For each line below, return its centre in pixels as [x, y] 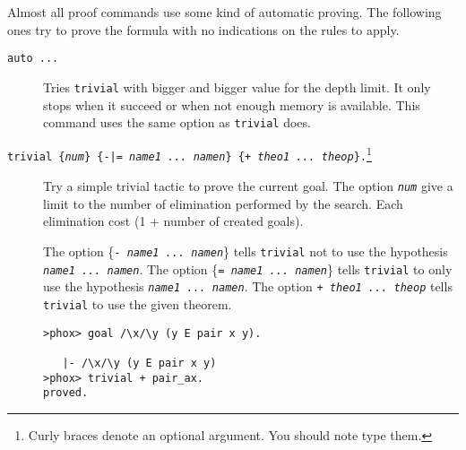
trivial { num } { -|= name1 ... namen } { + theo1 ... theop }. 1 [190, 154]
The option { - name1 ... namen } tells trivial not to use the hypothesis [246, 251]
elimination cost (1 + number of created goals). [173, 221]
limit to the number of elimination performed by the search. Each [223, 203]
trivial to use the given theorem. [138, 303]
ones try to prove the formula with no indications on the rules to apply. [203, 29]
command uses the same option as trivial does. [177, 122]
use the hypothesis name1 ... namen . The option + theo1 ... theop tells [248, 286]
